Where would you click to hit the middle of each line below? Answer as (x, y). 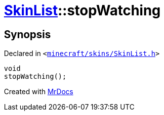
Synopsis (27, 34)
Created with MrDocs (39, 92)
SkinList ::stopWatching (82, 10)
